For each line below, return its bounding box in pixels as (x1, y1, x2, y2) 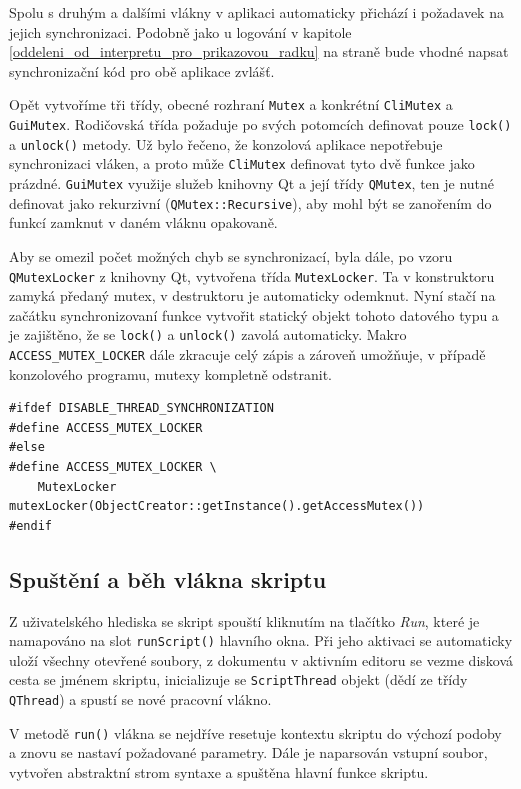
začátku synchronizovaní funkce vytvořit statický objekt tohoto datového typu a (9, 304, 499, 325)
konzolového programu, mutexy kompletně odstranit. (9, 363, 332, 384)
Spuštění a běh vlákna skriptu (9, 563, 327, 594)
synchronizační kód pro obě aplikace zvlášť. (9, 60, 275, 81)
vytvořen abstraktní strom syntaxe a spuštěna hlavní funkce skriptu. (9, 762, 429, 783)
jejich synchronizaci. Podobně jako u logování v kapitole (9, 21, 352, 42)
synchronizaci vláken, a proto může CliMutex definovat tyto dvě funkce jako (9, 153, 475, 174)
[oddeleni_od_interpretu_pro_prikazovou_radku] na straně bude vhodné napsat (9, 41, 509, 62)
